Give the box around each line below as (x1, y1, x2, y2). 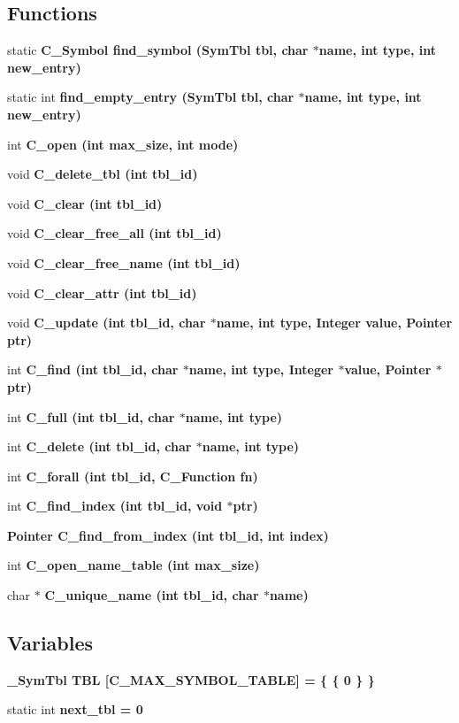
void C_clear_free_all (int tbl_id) (7, 224, 222, 242)
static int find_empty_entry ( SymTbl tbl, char (7, 88, 295, 106)
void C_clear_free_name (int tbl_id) (7, 253, 241, 272)
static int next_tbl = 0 (7, 700, 143, 719)
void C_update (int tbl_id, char (7, 313, 206, 332)
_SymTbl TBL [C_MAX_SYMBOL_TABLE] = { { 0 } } (7, 670, 375, 688)
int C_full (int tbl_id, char (7, 407, 175, 426)
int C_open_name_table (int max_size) (7, 556, 260, 574)
